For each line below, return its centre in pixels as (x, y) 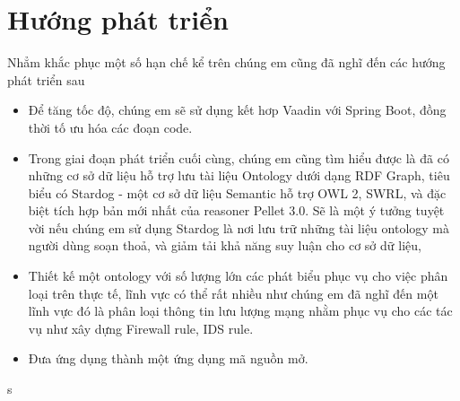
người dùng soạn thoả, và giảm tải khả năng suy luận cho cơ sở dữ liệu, (225, 245)
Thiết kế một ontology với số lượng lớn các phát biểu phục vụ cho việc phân (238, 276)
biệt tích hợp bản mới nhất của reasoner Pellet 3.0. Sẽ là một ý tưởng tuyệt (236, 210)
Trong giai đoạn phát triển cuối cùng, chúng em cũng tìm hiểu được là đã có (239, 157)
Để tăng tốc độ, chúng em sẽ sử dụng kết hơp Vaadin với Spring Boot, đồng (237, 110)
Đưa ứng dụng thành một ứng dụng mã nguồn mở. (168, 358)
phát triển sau (46, 79)
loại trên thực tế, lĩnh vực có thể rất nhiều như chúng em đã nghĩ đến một (233, 293)
